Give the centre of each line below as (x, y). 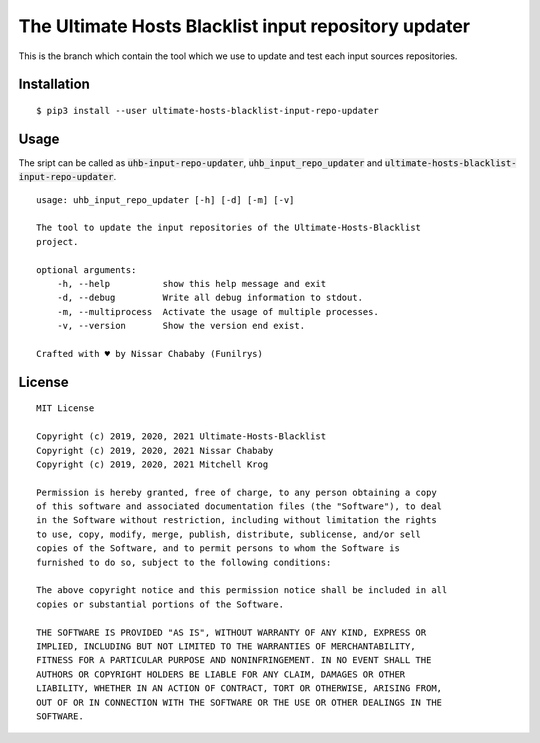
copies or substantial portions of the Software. (160, 604)
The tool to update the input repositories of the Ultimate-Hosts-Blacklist (229, 228)
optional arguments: (86, 269)
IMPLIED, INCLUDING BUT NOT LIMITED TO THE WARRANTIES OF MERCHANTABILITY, (226, 646)
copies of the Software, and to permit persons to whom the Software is (218, 548)
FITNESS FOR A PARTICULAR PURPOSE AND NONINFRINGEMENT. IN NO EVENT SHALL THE (234, 660)
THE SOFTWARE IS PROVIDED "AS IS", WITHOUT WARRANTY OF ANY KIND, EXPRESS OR (231, 632)
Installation (54, 84)
